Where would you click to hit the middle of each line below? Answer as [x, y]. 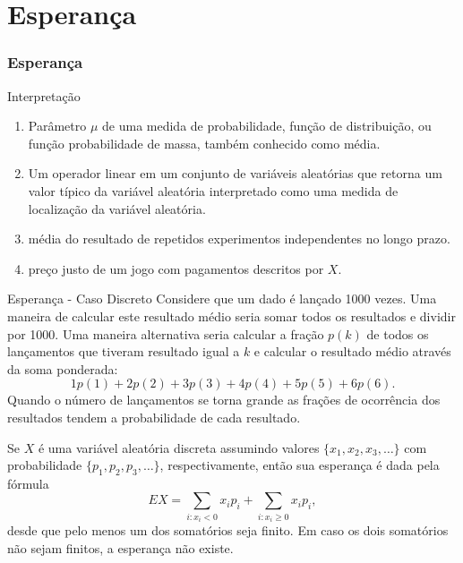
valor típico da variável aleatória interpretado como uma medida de [213, 190]
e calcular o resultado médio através [352, 351]
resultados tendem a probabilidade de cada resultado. [154, 417]
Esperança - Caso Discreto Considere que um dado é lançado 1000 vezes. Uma [222, 299]
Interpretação [44, 95]
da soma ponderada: [63, 368]
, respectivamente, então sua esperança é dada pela [300, 465]
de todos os [398, 333]
